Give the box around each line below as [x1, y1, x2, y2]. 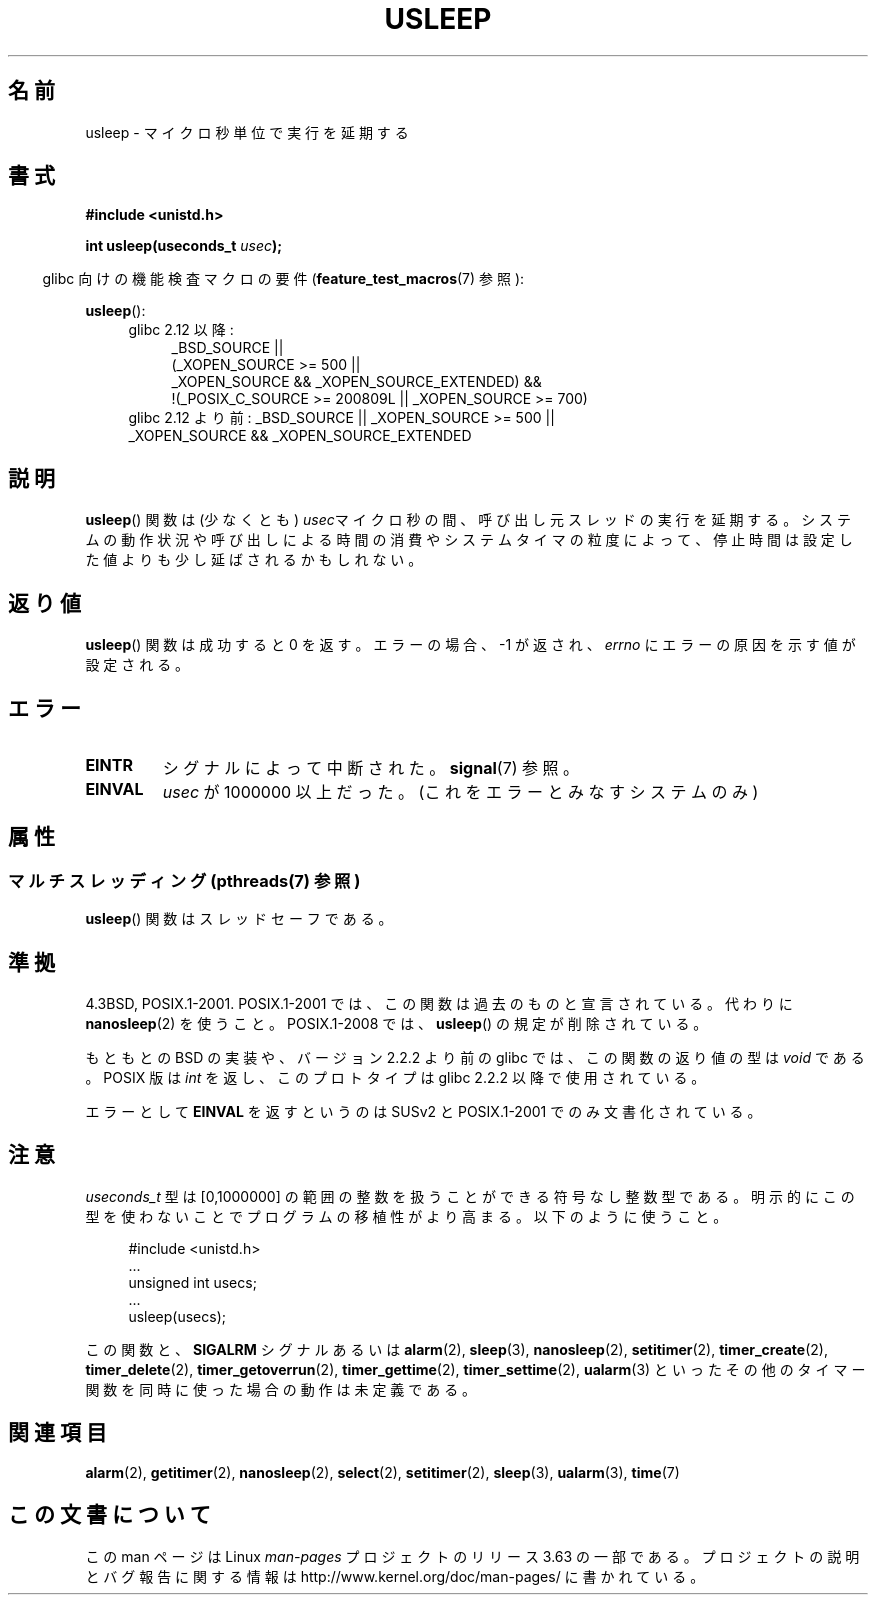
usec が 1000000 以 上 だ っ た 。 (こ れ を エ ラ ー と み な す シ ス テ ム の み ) [162, 781, 759, 802]
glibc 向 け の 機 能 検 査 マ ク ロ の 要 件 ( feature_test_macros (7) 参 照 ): [42, 270, 525, 288]
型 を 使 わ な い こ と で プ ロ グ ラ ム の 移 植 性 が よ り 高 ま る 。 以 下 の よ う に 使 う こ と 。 [85, 1207, 728, 1225]
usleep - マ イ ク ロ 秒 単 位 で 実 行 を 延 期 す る [85, 123, 409, 141]
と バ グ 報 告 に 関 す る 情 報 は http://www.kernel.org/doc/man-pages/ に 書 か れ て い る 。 [85, 1567, 705, 1585]
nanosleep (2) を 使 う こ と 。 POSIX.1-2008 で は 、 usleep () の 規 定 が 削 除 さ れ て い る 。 [85, 1015, 708, 1033]
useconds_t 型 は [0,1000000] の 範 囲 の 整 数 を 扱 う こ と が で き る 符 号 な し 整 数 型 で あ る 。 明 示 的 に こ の [85, 1187, 855, 1205]
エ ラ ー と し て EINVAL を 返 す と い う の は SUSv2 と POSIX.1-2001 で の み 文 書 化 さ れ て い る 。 [85, 1103, 762, 1121]
